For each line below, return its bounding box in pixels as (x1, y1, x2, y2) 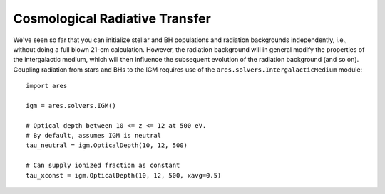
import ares (26, 82, 68, 90)
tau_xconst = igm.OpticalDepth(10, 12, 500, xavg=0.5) (26, 171, 222, 179)
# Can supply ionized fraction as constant (26, 161, 180, 170)
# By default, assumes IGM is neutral (26, 131, 162, 140)
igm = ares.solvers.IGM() (26, 102, 117, 109)
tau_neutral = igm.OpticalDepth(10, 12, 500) (26, 141, 188, 149)
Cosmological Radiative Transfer (13, 11, 212, 26)
